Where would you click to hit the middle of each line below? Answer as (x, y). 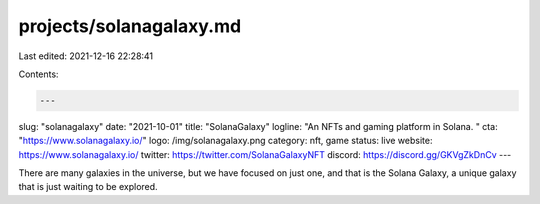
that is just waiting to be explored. (88, 187)
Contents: (38, 74)
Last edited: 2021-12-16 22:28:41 (86, 56)
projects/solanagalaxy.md (130, 26)
